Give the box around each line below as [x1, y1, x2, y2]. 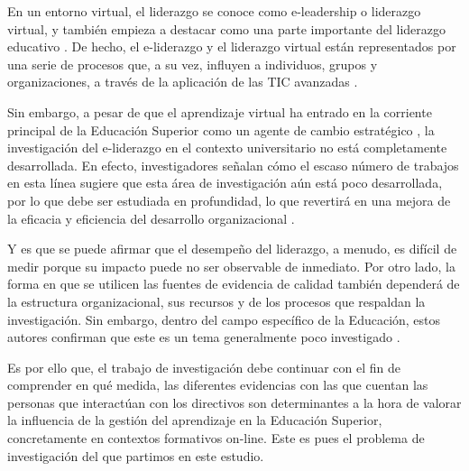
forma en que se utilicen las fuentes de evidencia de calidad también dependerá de [7, 274, 460, 293]
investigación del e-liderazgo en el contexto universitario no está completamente [7, 138, 447, 157]
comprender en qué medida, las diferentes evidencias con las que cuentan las [7, 375, 428, 394]
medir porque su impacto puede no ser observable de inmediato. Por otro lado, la [7, 256, 455, 275]
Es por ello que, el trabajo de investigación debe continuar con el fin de [7, 357, 401, 376]
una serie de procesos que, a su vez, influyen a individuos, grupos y [7, 54, 378, 73]
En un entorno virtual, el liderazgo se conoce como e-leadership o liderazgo [7, 2, 421, 20]
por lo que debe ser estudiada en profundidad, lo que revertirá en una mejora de [7, 190, 451, 209]
